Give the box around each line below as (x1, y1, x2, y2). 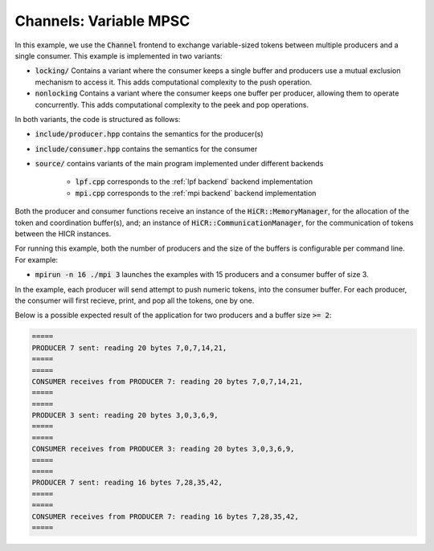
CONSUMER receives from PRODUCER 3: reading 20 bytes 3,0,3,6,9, (31, 444, 295, 454)
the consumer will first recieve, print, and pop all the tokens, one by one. (14, 296, 255, 305)
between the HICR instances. (14, 229, 112, 239)
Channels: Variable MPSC (14, 12, 190, 30)
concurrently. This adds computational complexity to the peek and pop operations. (35, 100, 309, 109)
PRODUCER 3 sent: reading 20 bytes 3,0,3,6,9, (31, 410, 219, 420)
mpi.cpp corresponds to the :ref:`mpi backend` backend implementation (75, 188, 317, 198)
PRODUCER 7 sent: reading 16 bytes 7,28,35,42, (31, 478, 223, 488)
